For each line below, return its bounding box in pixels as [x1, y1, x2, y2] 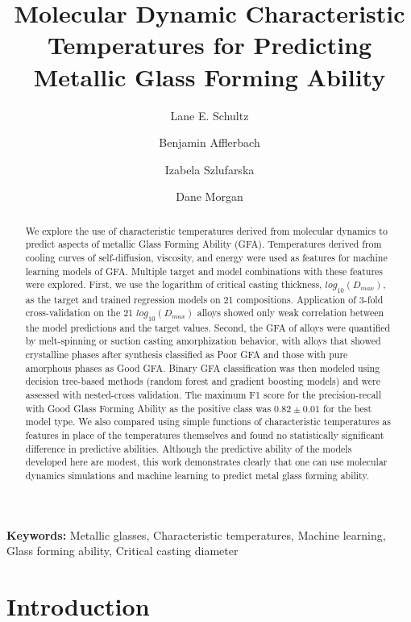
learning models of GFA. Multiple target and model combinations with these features [25, 264, 384, 278]
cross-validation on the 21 [25, 306, 134, 319]
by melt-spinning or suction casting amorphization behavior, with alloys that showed [25, 334, 381, 348]
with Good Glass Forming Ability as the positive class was [25, 401, 272, 415]
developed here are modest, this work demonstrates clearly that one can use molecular [25, 455, 388, 469]
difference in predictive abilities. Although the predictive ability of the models [25, 441, 352, 455]
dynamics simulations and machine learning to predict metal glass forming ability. [25, 468, 369, 482]
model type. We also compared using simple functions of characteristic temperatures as [25, 415, 391, 428]
